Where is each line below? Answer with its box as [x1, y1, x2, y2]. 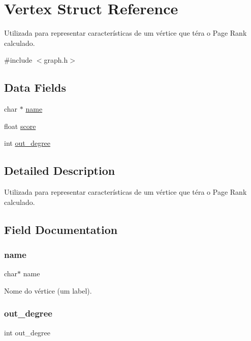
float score [4, 120, 36, 131]
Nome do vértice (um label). [4, 285, 92, 296]
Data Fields [4, 80, 67, 95]
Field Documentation [4, 221, 118, 237]
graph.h [44, 55, 68, 65]
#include [4, 55, 33, 65]
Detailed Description [4, 163, 115, 178]
